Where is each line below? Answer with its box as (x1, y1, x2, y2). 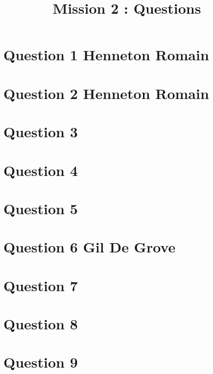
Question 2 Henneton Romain (3, 83, 209, 103)
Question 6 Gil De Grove (3, 237, 176, 257)
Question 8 (3, 314, 78, 333)
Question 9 (3, 352, 78, 372)
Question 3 (3, 122, 78, 142)
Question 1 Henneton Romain (3, 45, 209, 65)
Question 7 (3, 275, 78, 295)
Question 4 (3, 160, 78, 180)
